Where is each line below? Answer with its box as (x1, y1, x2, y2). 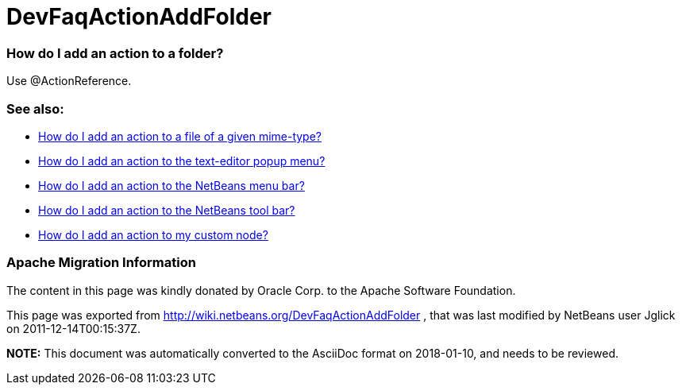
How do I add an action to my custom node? (38, 227, 268, 242)
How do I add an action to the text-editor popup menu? (38, 153, 326, 168)
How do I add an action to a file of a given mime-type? (38, 129, 322, 143)
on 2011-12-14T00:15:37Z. (6, 321, 141, 335)
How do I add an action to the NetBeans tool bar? (38, 203, 295, 217)
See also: (6, 100, 64, 117)
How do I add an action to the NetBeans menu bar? (38, 178, 305, 192)
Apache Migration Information (6, 254, 196, 271)
